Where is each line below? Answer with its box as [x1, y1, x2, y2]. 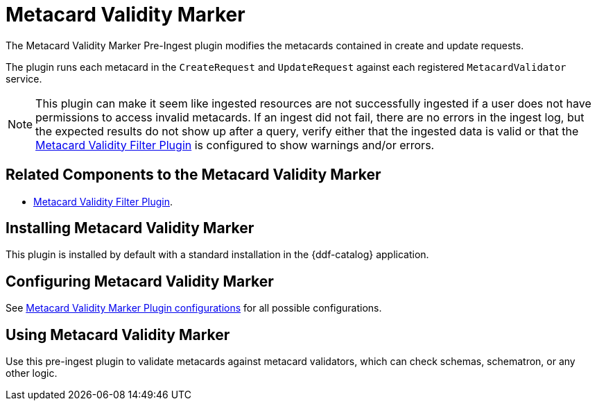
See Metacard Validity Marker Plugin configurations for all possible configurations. [6, 302, 382, 314]
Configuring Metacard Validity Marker [6, 272, 274, 290]
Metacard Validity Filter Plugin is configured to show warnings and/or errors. [35, 137, 435, 152]
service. [6, 72, 42, 85]
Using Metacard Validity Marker [6, 325, 230, 344]
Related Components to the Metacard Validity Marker [6, 166, 381, 184]
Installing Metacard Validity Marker [6, 219, 254, 237]
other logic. [6, 367, 58, 380]
